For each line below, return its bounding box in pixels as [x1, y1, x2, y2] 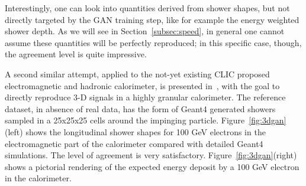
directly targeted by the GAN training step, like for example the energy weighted [5, 13, 299, 25]
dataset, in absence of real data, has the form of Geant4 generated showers [5, 102, 276, 115]
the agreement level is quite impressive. [5, 48, 147, 60]
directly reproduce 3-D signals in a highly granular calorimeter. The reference [5, 91, 286, 103]
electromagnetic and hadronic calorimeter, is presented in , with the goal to [5, 79, 280, 92]
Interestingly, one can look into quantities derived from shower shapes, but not [5, 2, 290, 14]
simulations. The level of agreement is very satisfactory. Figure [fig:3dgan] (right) [5, 149, 297, 161]
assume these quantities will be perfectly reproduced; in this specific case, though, [5, 36, 302, 48]
